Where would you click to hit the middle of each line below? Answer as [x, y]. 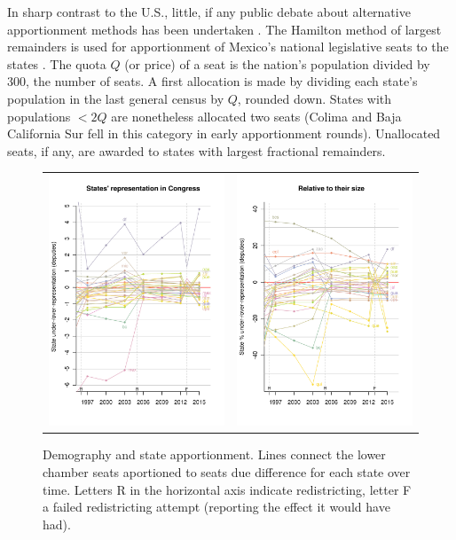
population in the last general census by [116, 98]
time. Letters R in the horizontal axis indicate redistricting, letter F [227, 489]
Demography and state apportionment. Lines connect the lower [214, 454]
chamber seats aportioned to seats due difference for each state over [227, 471]
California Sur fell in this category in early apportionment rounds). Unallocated [224, 133]
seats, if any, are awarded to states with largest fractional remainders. [197, 150]
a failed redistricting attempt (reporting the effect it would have [216, 507]
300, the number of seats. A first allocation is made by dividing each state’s [212, 81]
